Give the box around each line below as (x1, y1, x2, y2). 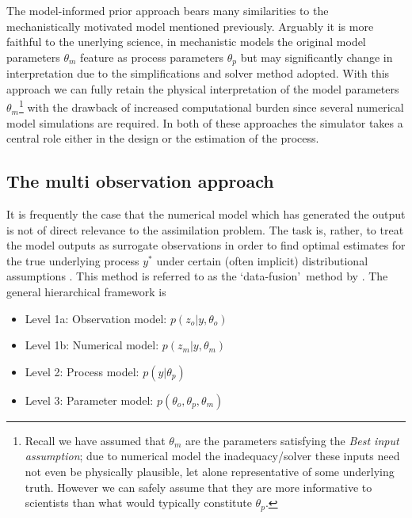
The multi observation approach (6, 169, 274, 193)
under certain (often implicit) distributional (156, 252, 368, 269)
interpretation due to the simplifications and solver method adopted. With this (6, 65, 390, 82)
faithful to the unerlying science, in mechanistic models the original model (6, 33, 366, 50)
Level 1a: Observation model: (25, 310, 167, 326)
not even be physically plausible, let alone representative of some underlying (25, 463, 395, 479)
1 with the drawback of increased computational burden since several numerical (18, 97, 404, 116)
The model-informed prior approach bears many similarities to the (6, 2, 329, 18)
